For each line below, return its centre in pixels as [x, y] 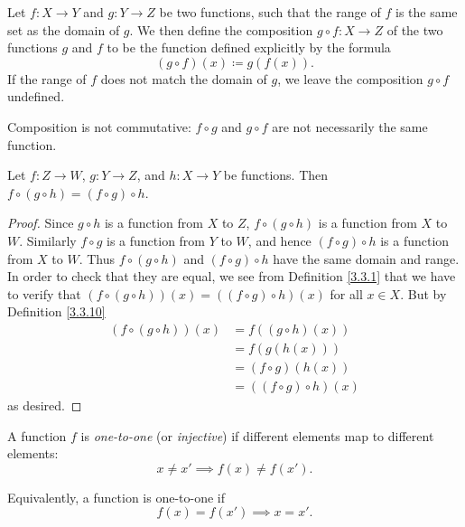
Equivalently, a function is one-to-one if [116, 497]
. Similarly [48, 240]
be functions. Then [276, 175]
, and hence [279, 240]
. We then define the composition [221, 29]
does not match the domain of [184, 78]
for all [346, 293]
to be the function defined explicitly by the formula [249, 47]
